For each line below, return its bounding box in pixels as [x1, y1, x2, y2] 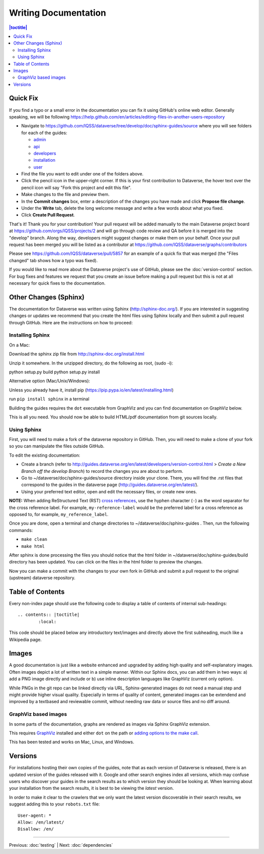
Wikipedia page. [9, 636, 42, 642]
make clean [21, 537, 47, 542]
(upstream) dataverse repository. [9, 575, 76, 581]
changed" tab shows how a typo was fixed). [9, 257, 98, 263]
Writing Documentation [9, 7, 106, 18]
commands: [9, 527, 33, 533]
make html [21, 543, 45, 549]
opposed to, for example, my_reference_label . [9, 511, 109, 517]
